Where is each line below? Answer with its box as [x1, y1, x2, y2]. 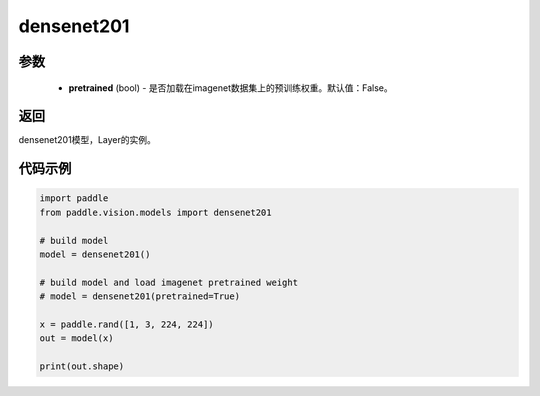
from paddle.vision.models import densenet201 [39, 206, 272, 218]
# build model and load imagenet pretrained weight [39, 276, 299, 288]
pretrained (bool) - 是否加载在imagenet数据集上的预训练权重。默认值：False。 [68, 81, 394, 94]
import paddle [39, 193, 109, 204]
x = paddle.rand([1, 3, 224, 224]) [39, 318, 214, 330]
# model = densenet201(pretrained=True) [39, 291, 240, 302]
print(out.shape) [39, 361, 125, 372]
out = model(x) [39, 333, 114, 344]
